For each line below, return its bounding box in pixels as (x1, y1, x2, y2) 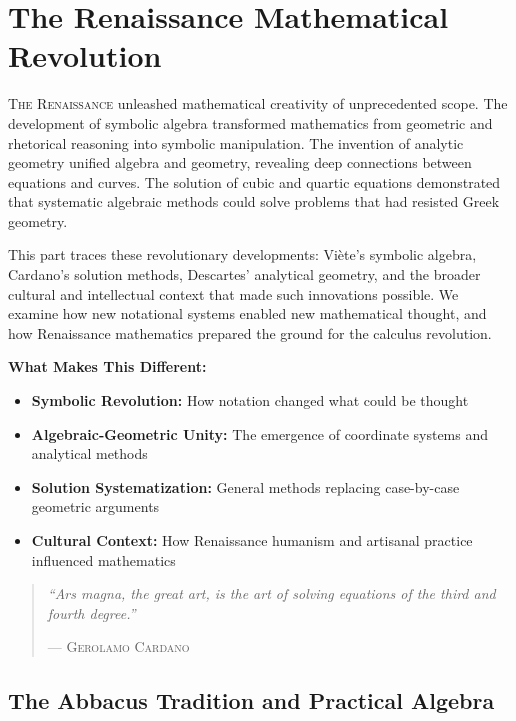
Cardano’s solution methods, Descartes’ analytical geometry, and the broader (8, 264, 481, 285)
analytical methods (31, 443, 148, 464)
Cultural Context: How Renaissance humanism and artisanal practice (31, 530, 473, 550)
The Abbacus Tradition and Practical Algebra (8, 685, 495, 716)
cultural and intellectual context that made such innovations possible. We (8, 283, 459, 304)
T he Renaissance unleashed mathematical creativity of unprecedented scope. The (8, 93, 508, 114)
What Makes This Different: (8, 356, 207, 377)
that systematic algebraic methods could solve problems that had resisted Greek (8, 191, 500, 212)
